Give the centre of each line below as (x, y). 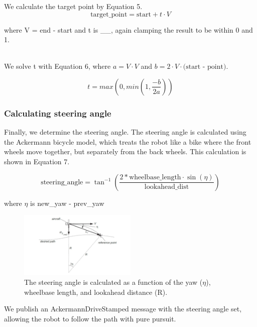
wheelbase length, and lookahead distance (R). (96, 292)
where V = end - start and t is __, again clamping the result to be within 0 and (128, 29)
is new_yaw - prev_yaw (67, 203)
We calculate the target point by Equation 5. (73, 6)
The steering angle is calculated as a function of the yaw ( (113, 282)
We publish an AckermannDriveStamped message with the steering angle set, (123, 309)
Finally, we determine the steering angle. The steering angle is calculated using (125, 132)
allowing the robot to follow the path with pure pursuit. (90, 318)
